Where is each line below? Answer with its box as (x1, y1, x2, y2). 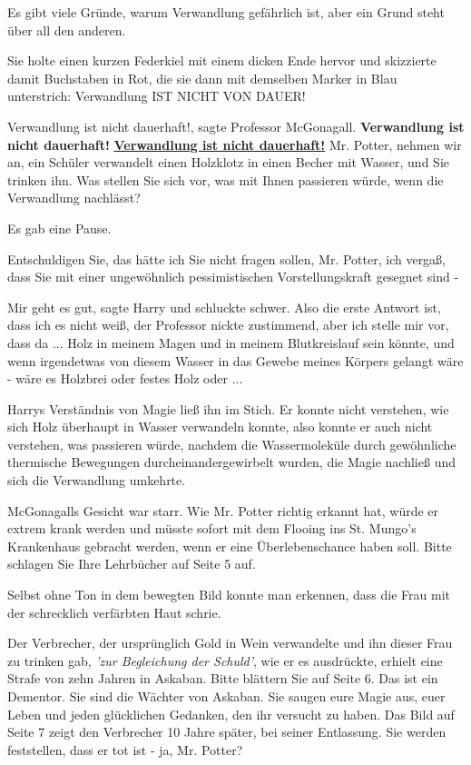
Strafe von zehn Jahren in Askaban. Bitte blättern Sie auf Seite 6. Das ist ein (7, 669, 438, 688)
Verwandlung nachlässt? (7, 188, 141, 207)
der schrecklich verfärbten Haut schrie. (7, 602, 221, 621)
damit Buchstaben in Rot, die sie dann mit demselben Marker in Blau (7, 68, 397, 87)
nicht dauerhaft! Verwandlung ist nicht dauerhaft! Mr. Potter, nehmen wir (7, 134, 462, 154)
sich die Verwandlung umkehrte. (7, 471, 186, 490)
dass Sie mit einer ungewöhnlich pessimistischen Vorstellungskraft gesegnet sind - (7, 267, 459, 286)
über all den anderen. (7, 20, 126, 39)
